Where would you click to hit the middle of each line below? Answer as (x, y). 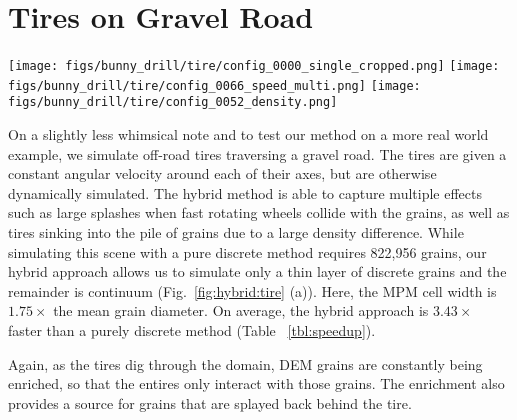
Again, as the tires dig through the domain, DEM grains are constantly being (245, 363)
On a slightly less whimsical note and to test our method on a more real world (248, 134)
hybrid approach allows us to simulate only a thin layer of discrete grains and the (257, 271)
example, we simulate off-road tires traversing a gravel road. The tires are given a (257, 153)
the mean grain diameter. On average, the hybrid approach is (241, 310)
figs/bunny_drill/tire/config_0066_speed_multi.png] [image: (214, 85)
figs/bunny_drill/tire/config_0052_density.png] (173, 102)
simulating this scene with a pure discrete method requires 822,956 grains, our (247, 251)
